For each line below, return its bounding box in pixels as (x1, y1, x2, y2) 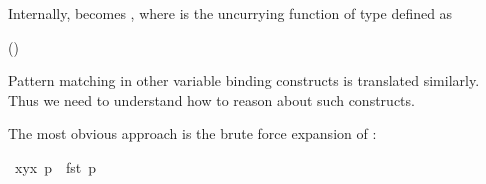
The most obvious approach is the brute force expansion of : (8, 123, 377, 144)
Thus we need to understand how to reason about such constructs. (8, 89, 415, 110)
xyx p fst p (14, 156, 96, 177)
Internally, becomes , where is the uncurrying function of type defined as (8, 3, 453, 23)
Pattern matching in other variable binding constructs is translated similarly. (8, 70, 480, 91)
